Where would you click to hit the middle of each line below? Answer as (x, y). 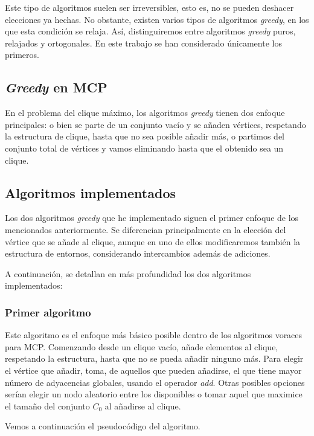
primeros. (22, 55)
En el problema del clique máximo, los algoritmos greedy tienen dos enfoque (145, 113)
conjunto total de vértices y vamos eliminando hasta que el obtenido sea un (144, 148)
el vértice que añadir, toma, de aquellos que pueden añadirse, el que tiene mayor (153, 370)
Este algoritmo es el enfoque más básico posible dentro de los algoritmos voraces (154, 335)
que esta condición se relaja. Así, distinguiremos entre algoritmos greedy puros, (150, 31)
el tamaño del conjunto (47, 406)
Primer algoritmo (48, 312)
